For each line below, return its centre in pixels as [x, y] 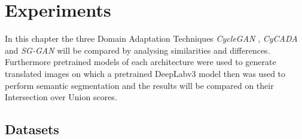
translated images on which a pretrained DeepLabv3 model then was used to [145, 73]
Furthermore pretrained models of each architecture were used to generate [141, 62]
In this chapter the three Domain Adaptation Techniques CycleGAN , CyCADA [151, 38]
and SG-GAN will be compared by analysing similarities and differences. [138, 50]
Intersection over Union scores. [61, 97]
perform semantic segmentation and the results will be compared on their [139, 85]
